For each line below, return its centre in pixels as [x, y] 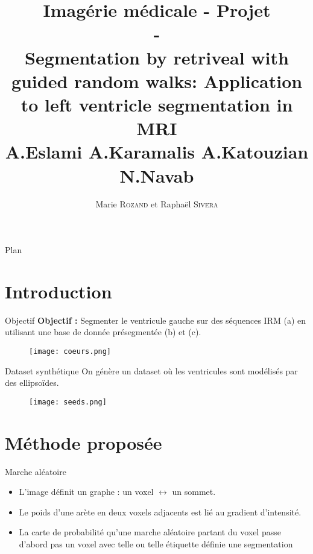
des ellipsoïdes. [32, 382]
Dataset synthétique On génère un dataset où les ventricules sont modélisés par [151, 370]
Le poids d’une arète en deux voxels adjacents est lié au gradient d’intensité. [160, 512]
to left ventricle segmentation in [157, 104]
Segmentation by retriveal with [157, 57]
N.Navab [157, 175]
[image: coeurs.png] [70, 351]
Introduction [58, 291]
